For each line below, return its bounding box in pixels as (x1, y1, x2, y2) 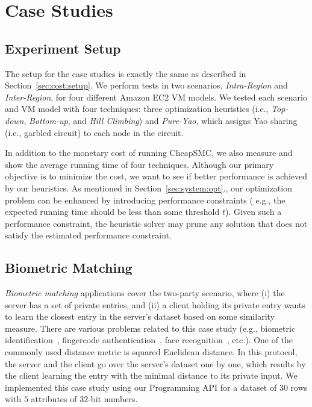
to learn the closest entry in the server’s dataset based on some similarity (5, 310, 275, 323)
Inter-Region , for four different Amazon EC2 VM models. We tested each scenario (5, 90, 307, 103)
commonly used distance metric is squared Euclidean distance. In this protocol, (5, 346, 298, 358)
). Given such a (225, 205, 282, 218)
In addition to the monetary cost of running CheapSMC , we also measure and (5, 146, 293, 159)
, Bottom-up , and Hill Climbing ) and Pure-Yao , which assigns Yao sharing (23, 114, 298, 126)
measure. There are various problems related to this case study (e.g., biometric (5, 322, 296, 334)
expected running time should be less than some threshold (5, 205, 220, 218)
